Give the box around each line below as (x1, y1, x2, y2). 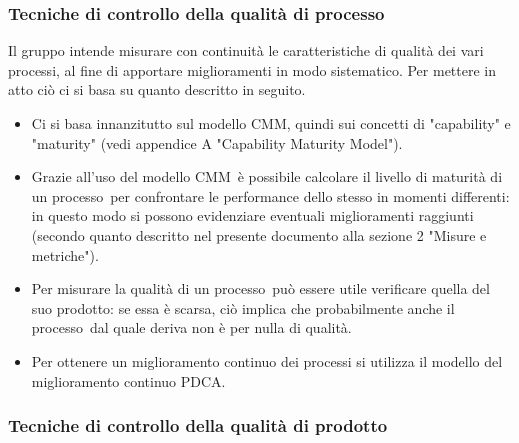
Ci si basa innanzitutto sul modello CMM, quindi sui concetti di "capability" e (31, 113, 511, 133)
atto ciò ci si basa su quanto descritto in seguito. (8, 79, 306, 100)
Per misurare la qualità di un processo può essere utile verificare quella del (31, 278, 490, 299)
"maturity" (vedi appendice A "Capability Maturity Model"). (31, 132, 403, 153)
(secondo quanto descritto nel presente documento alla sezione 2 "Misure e (31, 224, 487, 245)
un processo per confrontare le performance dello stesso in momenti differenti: (31, 185, 510, 206)
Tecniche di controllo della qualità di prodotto (8, 413, 388, 438)
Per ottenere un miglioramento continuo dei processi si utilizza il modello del (31, 350, 503, 371)
